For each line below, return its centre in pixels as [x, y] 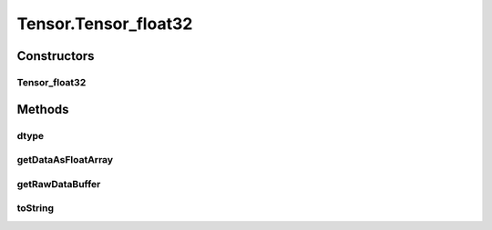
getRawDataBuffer [59, 184]
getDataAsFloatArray [65, 160]
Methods [43, 109]
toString [36, 208]
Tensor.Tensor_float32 [105, 24]
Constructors [56, 56]
